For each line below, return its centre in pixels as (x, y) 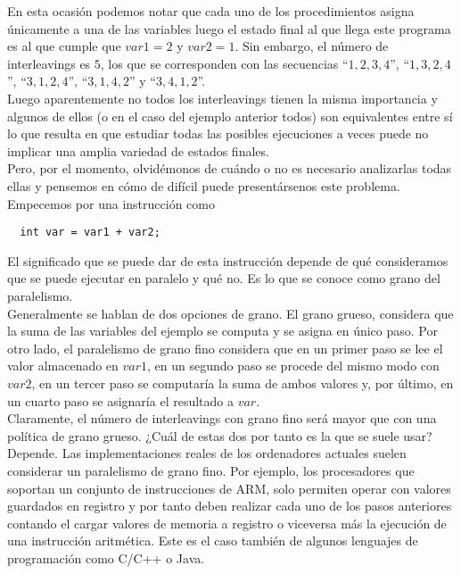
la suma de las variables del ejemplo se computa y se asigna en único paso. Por (222, 331)
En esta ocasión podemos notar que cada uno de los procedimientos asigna (211, 11)
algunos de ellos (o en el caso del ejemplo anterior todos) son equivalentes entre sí (230, 116)
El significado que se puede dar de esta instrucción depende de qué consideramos (228, 260)
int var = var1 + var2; (90, 233)
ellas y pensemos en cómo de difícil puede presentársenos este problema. (204, 185)
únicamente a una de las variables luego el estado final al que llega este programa (229, 28)
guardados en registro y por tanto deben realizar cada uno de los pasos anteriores (230, 506)
